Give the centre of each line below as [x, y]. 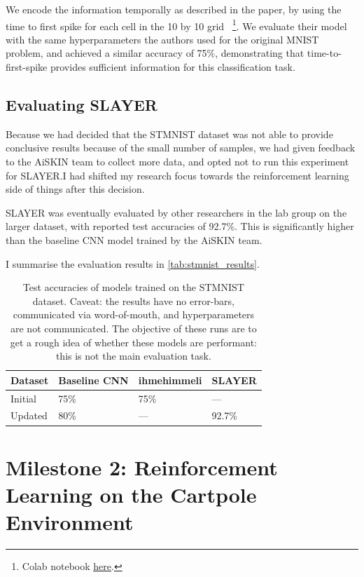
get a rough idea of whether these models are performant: [134, 342]
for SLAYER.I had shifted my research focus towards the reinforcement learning [177, 175]
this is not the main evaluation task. [133, 356]
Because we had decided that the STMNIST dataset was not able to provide [169, 134]
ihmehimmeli [170, 380]
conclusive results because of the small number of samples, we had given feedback [181, 148]
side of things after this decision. [75, 189]
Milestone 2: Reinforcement [142, 467]
